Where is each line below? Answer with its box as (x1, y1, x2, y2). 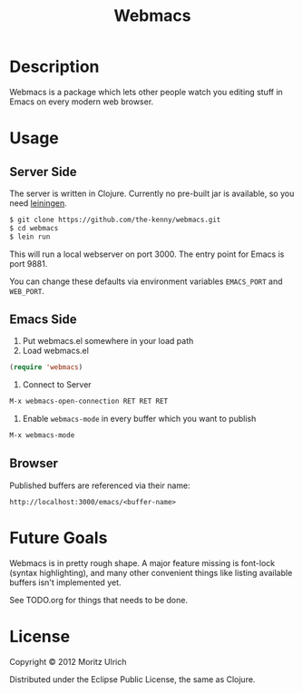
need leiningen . (9, 197, 68, 209)
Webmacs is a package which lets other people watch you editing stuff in (9, 86, 283, 97)
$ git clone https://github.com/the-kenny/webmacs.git (9, 215, 221, 224)
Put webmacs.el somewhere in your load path (22, 336, 194, 347)
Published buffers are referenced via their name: (9, 480, 191, 491)
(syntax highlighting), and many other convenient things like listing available (9, 567, 293, 578)
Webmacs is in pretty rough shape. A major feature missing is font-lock (9, 557, 275, 568)
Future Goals (9, 528, 108, 548)
